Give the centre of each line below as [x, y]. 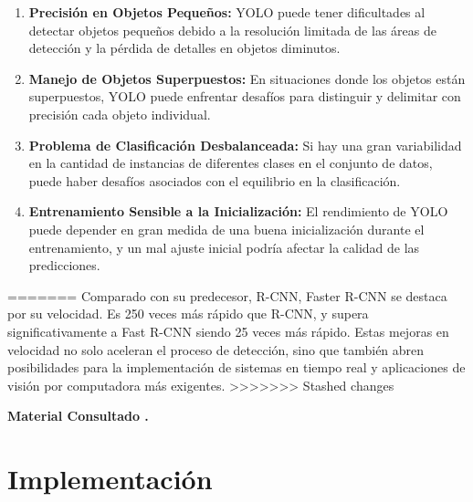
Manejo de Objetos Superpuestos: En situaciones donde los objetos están [247, 78]
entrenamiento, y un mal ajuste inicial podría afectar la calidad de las [224, 247]
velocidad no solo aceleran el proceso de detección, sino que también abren [216, 349]
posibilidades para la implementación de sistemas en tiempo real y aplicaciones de [236, 367]
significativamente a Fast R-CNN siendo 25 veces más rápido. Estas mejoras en [228, 331]
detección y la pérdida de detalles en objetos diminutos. [184, 48]
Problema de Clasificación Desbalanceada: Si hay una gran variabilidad [245, 145]
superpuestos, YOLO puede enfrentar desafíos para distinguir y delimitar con [245, 96]
